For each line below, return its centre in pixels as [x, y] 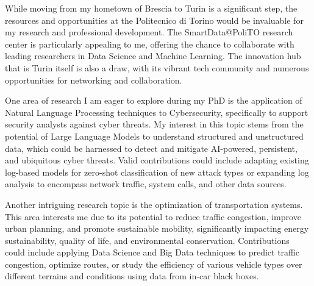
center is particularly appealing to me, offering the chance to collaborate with [150, 44]
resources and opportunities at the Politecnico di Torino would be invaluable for [154, 20]
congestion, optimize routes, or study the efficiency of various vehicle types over [154, 264]
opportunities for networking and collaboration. [94, 80]
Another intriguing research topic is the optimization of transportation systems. [154, 204]
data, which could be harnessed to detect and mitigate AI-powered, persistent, [151, 148]
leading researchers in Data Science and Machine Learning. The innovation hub [153, 56]
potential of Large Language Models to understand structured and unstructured [154, 136]
